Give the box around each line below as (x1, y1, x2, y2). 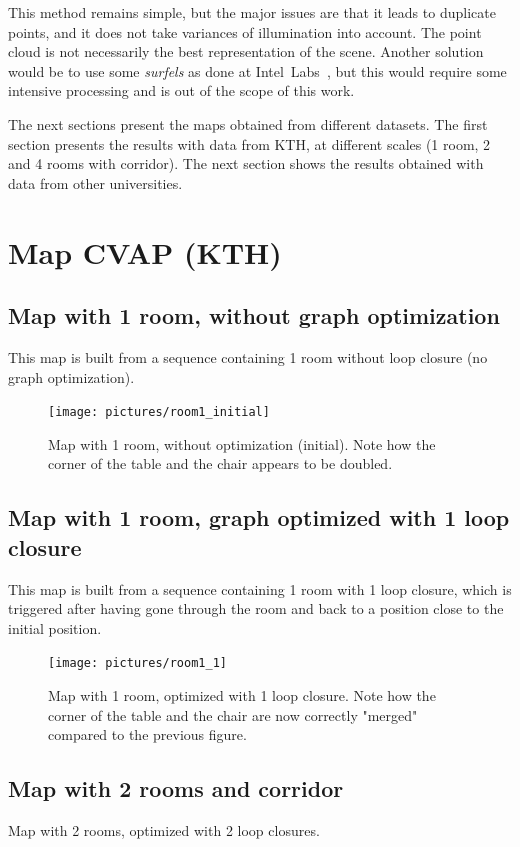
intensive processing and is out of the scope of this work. (8, 80, 355, 101)
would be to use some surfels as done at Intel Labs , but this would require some (8, 60, 507, 81)
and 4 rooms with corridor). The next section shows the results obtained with (8, 153, 484, 174)
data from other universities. (8, 172, 183, 193)
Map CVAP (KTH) (8, 231, 282, 272)
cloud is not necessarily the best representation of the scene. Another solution (8, 41, 484, 62)
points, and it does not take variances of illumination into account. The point (8, 21, 482, 42)
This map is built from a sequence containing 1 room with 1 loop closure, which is (8, 578, 512, 599)
